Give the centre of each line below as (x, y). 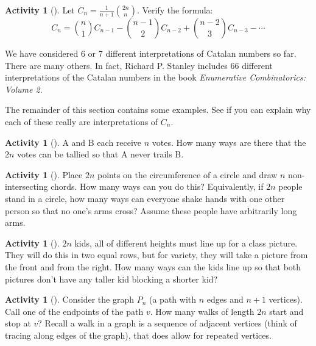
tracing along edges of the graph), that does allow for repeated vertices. (138, 335)
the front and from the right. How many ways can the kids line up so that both (153, 266)
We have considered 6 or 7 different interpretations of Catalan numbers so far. (151, 53)
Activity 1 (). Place (44, 174)
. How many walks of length (202, 311)
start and (286, 311)
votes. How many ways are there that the (229, 142)
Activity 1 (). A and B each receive (73, 142)
